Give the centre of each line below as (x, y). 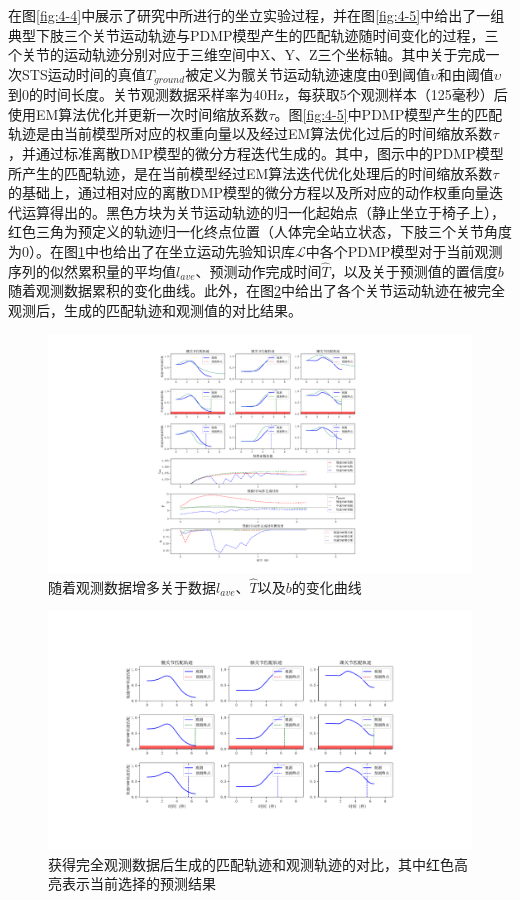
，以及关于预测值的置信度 (413, 270)
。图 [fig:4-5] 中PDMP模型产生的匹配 (388, 113)
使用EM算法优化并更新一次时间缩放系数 (138, 113)
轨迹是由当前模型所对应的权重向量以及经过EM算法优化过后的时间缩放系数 (250, 133)
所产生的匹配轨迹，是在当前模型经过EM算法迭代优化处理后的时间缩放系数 (250, 172)
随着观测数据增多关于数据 (132, 586)
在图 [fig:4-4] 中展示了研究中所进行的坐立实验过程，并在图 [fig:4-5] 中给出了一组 (256, 15)
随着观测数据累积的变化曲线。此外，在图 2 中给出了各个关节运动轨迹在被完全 (256, 290)
